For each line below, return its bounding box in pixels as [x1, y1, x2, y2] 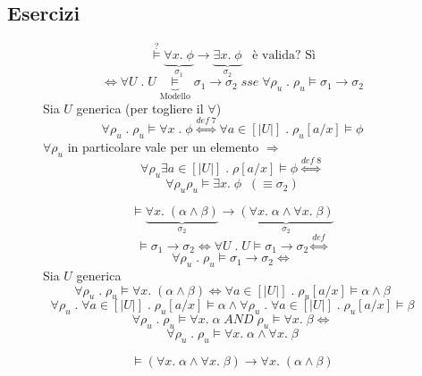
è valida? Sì [252, 49, 316, 63]
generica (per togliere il [76, 98, 204, 117]
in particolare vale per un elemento [67, 137, 259, 155]
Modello [159, 92, 190, 102]
